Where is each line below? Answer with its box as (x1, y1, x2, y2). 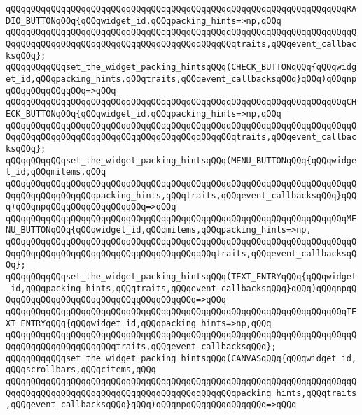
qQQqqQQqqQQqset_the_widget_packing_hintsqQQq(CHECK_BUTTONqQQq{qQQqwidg (6, 62, 357, 73)
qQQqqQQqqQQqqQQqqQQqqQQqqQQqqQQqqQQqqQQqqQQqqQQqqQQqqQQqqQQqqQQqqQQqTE (6, 307, 357, 317)
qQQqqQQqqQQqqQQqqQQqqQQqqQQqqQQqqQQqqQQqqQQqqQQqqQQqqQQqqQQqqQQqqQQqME (6, 213, 357, 224)
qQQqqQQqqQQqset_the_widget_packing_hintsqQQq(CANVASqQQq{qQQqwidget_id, (6, 353, 357, 363)
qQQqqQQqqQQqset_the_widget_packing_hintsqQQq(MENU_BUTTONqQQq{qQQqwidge (6, 155, 357, 166)
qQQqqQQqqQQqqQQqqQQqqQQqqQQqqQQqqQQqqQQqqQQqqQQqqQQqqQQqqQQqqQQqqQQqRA (6, 4, 357, 14)
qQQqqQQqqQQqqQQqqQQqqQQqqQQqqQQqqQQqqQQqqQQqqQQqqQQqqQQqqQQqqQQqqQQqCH (6, 97, 357, 108)
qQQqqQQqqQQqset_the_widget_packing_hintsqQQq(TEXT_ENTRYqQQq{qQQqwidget (6, 272, 357, 282)
